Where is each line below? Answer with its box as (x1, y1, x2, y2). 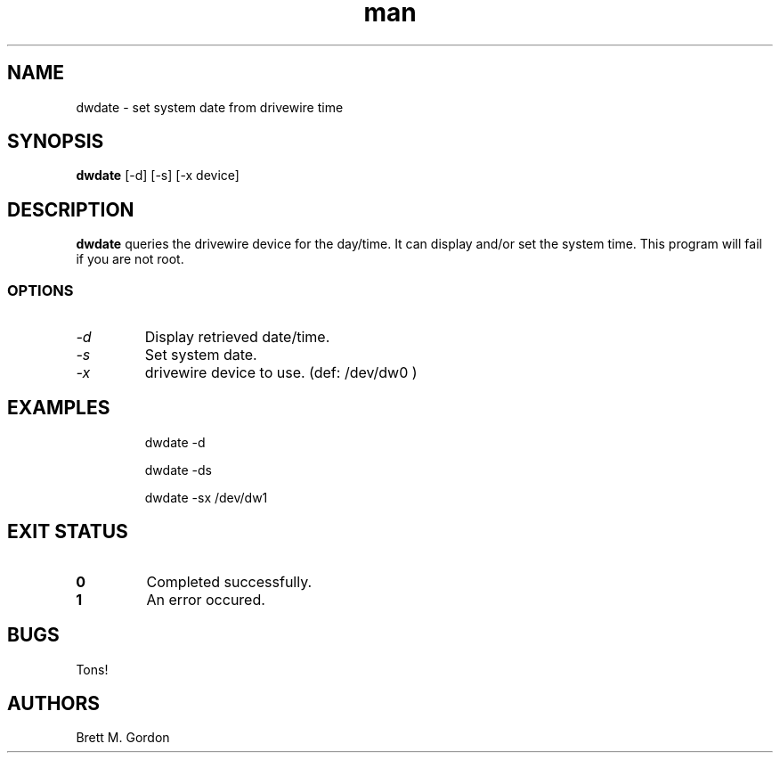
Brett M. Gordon (76, 730, 170, 746)
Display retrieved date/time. (144, 328, 330, 347)
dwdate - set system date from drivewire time (76, 99, 344, 115)
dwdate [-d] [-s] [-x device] (76, 168, 240, 184)
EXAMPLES (7, 396, 110, 420)
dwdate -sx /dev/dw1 (144, 489, 268, 505)
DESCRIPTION (7, 198, 134, 221)
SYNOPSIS (7, 130, 104, 153)
